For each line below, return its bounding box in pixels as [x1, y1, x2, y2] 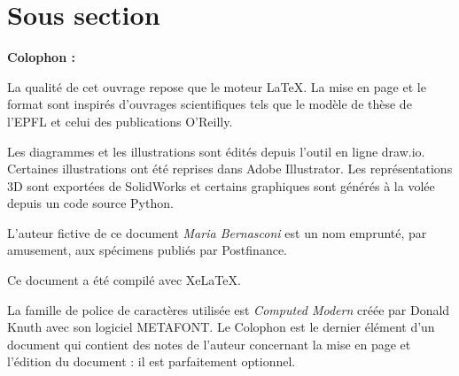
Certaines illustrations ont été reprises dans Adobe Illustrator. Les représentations [7, 159, 453, 178]
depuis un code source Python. [7, 194, 174, 212]
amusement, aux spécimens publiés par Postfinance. [7, 241, 287, 259]
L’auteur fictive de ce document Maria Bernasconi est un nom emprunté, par [7, 223, 427, 242]
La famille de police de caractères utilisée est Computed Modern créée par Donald [7, 300, 450, 318]
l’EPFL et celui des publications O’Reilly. [7, 111, 233, 130]
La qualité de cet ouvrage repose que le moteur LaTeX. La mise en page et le [7, 77, 426, 96]
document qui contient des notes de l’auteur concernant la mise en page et [7, 334, 411, 353]
